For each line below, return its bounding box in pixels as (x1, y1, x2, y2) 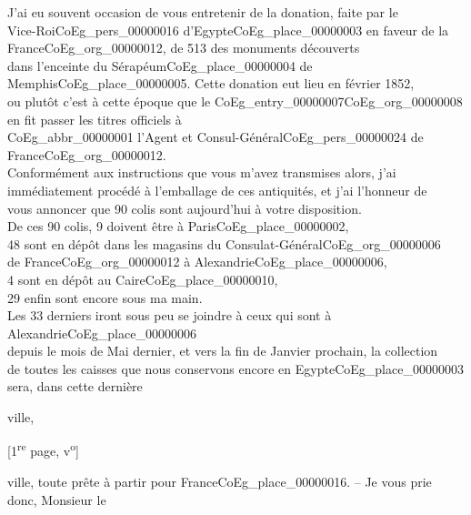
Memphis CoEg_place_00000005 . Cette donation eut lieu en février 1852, (7, 74, 415, 93)
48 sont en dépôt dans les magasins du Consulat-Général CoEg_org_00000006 (7, 234, 441, 253)
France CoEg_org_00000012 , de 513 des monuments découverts (7, 38, 360, 57)
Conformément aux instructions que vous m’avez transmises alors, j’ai (7, 163, 396, 182)
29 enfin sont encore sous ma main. (7, 288, 203, 307)
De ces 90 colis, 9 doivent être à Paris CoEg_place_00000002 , (7, 217, 349, 236)
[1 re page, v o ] (7, 439, 80, 460)
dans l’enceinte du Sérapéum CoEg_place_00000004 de (7, 56, 313, 75)
